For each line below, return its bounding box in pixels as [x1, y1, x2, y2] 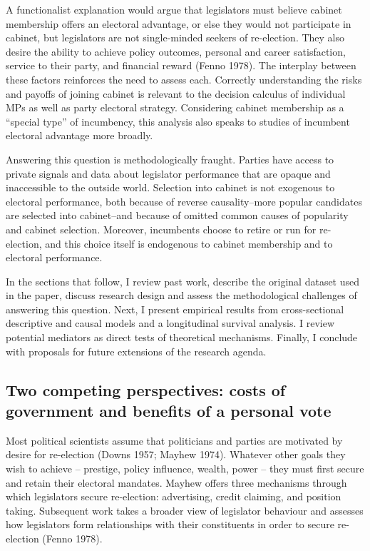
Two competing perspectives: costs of [6, 378, 286, 400]
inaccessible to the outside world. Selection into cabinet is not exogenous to [6, 180, 335, 195]
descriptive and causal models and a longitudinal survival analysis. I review [6, 315, 335, 330]
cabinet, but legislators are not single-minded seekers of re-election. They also [6, 30, 345, 45]
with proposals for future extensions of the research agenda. [6, 343, 267, 358]
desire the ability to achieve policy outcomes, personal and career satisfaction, [6, 44, 346, 59]
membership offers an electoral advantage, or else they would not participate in [6, 16, 351, 31]
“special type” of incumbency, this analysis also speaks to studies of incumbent [6, 113, 350, 128]
